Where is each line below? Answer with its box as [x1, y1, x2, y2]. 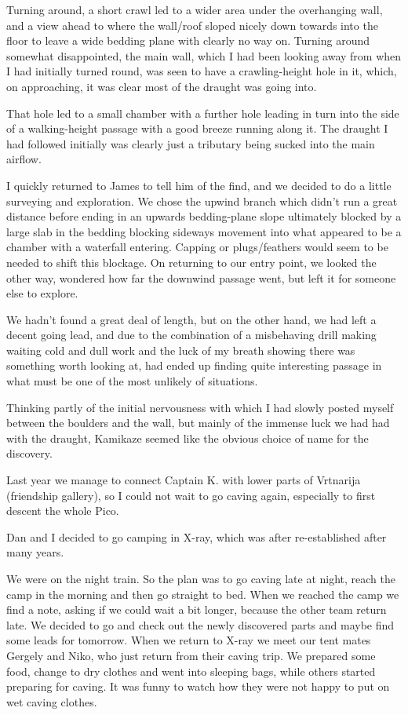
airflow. [6, 151, 42, 167]
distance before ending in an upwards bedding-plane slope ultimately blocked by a [6, 208, 402, 224]
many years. [6, 544, 64, 560]
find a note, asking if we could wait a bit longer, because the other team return [6, 601, 387, 618]
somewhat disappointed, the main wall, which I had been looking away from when [6, 47, 402, 64]
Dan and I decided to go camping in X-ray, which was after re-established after [6, 528, 387, 545]
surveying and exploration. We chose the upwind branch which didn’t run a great [6, 192, 398, 209]
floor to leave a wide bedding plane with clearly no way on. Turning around [6, 32, 370, 49]
